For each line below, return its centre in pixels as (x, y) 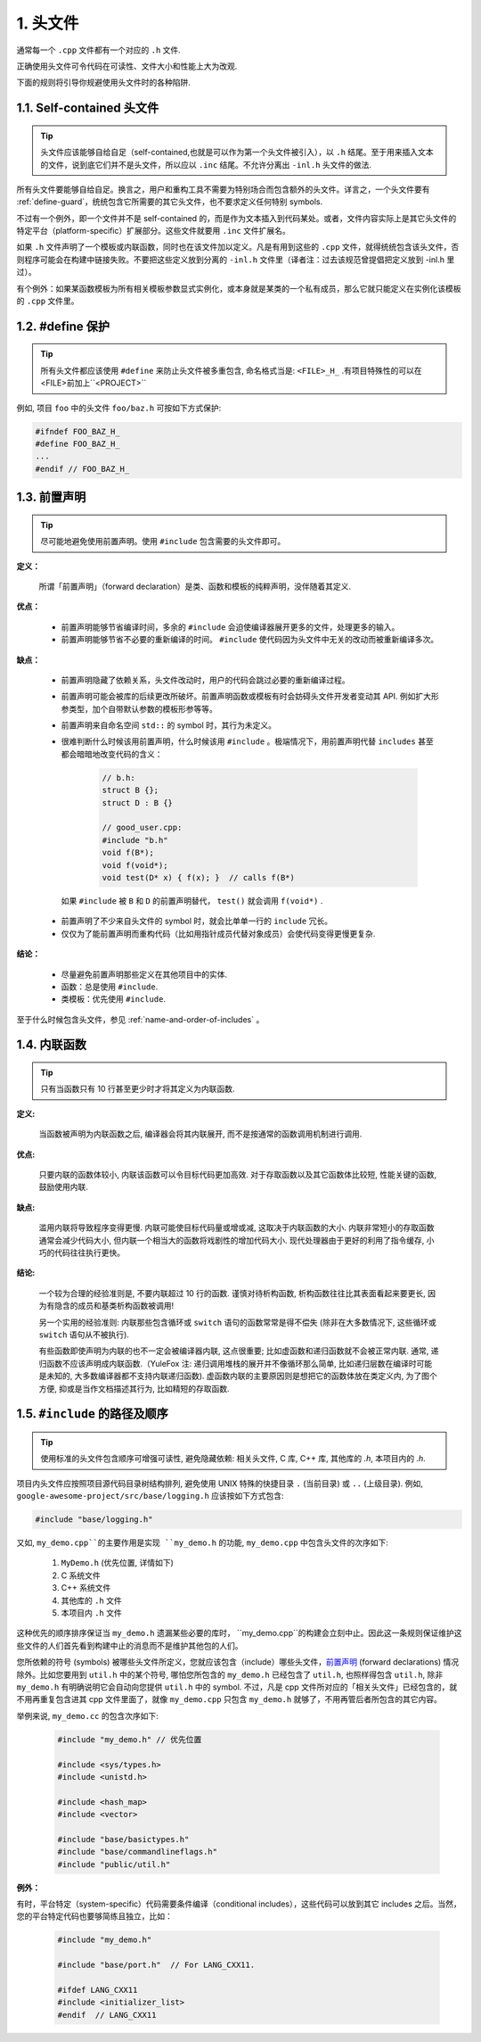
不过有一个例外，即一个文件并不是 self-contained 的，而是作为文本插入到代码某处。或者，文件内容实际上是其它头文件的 (236, 218)
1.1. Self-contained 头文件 (88, 108)
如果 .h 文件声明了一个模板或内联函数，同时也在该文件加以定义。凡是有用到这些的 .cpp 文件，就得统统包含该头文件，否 (238, 247)
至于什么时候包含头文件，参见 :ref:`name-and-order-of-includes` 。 (140, 1019)
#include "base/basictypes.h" (123, 1839)
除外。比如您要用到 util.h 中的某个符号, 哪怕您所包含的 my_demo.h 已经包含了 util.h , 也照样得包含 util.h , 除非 (230, 1674)
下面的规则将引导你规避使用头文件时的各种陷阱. (104, 83)
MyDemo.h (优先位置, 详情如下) (117, 1563)
